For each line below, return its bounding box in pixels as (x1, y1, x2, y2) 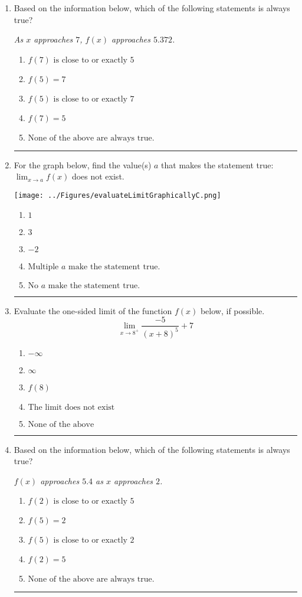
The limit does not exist (28, 403, 115, 412)
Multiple (28, 262, 59, 271)
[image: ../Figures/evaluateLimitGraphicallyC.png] (14, 191, 221, 200)
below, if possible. (200, 304, 265, 317)
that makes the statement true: (161, 158, 274, 171)
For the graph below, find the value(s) (14, 158, 152, 171)
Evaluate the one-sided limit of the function (14, 304, 172, 317)
